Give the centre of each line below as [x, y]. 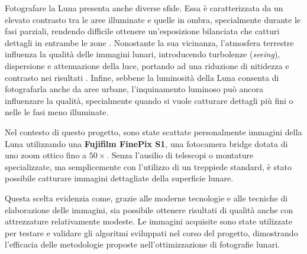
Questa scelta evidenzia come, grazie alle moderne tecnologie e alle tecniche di [146, 198]
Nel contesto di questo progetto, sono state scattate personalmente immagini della [153, 131]
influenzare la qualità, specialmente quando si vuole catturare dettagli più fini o [149, 100]
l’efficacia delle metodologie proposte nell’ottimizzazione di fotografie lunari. [142, 244]
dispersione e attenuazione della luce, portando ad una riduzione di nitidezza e [147, 65]
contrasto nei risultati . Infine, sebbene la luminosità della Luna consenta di [142, 77]
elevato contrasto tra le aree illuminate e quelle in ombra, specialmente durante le [153, 19]
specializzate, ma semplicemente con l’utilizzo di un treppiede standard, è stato [148, 166]
